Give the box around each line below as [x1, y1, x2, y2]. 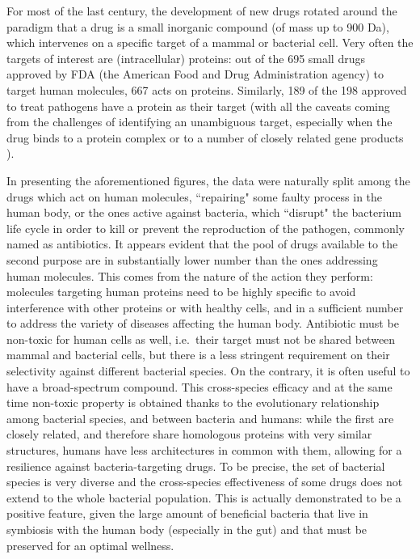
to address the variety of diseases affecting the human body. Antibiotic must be [6, 315, 399, 332]
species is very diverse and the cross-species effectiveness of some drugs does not [6, 473, 403, 490]
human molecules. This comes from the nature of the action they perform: [6, 267, 373, 284]
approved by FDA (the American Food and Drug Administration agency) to [6, 66, 384, 83]
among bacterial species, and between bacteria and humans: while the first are [6, 409, 394, 426]
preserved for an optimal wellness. [6, 536, 174, 553]
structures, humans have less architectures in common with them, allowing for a [6, 442, 402, 459]
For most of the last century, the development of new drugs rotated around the [6, 2, 397, 19]
